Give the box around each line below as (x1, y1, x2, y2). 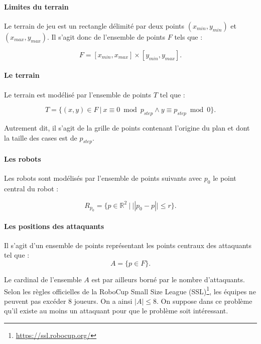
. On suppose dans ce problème (157, 295, 252, 306)
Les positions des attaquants (4, 220, 104, 231)
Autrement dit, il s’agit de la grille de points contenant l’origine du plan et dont (4, 122, 250, 133)
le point (213, 173, 236, 183)
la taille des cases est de (4, 132, 77, 143)
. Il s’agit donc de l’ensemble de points (47, 31, 166, 42)
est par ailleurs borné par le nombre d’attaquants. (91, 274, 245, 284)
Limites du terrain (4, 1, 69, 12)
